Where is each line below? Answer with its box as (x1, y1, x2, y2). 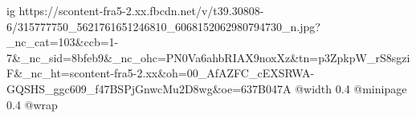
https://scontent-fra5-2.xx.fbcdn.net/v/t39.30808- (18, 2, 264, 18)
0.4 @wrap (6, 96, 58, 112)
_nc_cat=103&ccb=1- (6, 33, 119, 50)
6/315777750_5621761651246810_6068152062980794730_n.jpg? (6, 18, 320, 34)
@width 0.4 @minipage (295, 80, 407, 96)
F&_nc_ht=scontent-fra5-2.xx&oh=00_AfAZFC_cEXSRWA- (6, 65, 315, 81)
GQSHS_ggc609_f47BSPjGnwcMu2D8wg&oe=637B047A (6, 80, 292, 96)
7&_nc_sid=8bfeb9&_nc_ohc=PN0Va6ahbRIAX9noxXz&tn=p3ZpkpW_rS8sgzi (6, 49, 410, 65)
